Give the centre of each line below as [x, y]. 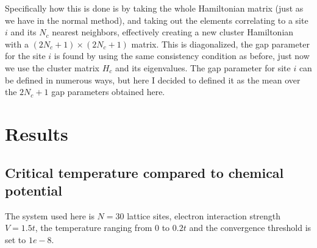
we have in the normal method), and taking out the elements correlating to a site [157, 20]
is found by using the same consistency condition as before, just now [182, 56]
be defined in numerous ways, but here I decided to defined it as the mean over [153, 80]
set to [16, 239]
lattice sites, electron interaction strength [204, 215]
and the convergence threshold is [250, 228]
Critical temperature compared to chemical [144, 172]
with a [17, 44]
